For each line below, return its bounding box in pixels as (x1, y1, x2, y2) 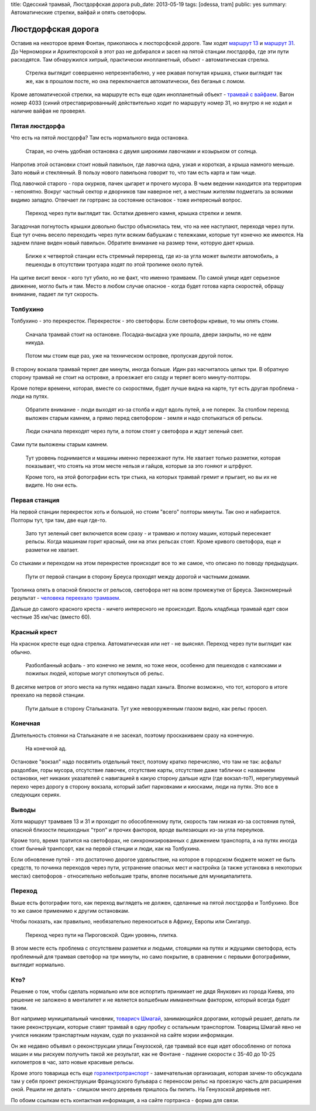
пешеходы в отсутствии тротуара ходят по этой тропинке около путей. (25, 261, 204, 268)
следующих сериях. (11, 791, 61, 799)
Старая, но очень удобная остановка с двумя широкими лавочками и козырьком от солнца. (25, 147, 257, 155)
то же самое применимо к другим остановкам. (11, 908, 130, 915)
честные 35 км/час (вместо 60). (11, 613, 92, 621)
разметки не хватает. (25, 546, 79, 553)
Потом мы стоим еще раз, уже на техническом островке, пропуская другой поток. (25, 352, 233, 359)
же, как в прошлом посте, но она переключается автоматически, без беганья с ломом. (25, 77, 246, 84)
